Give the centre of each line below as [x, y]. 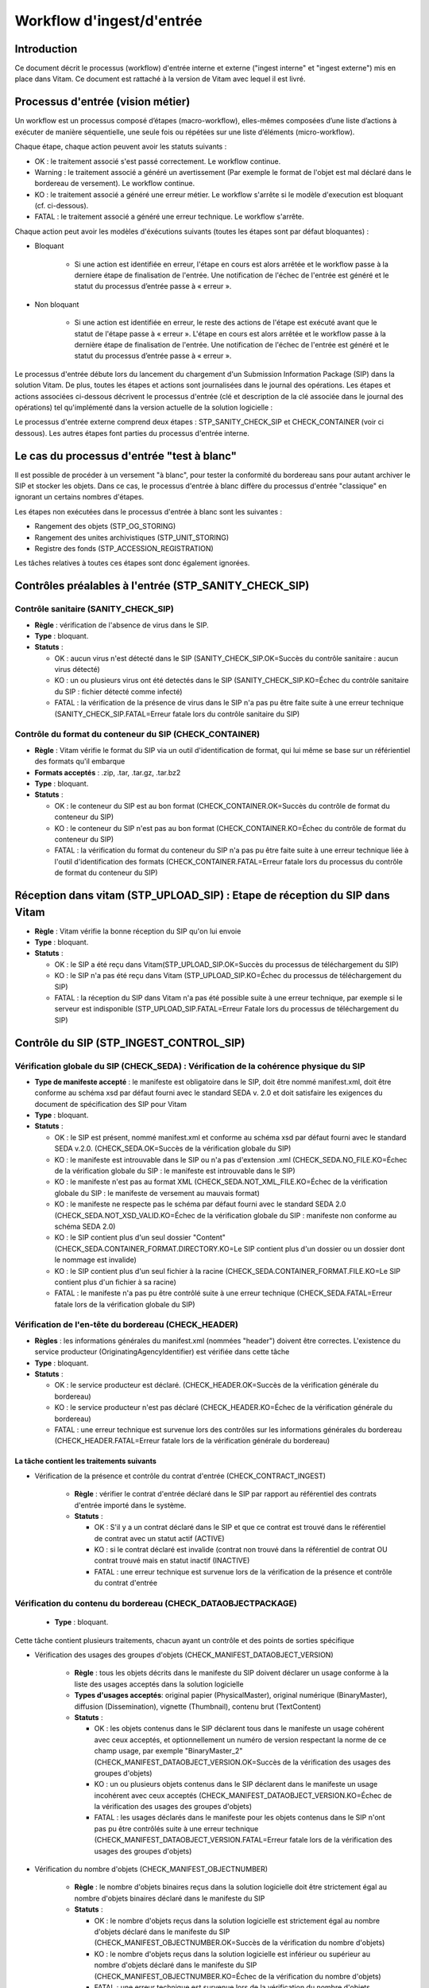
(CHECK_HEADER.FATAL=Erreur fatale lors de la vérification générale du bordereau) [192, 1441]
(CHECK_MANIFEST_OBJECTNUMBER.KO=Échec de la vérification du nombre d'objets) [238, 1976]
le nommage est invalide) [95, 1260]
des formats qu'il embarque [80, 761]
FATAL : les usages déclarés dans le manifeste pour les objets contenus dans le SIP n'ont [240, 1818]
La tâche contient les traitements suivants [85, 1461]
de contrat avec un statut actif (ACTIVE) [160, 1538]
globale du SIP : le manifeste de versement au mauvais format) [157, 1193]
